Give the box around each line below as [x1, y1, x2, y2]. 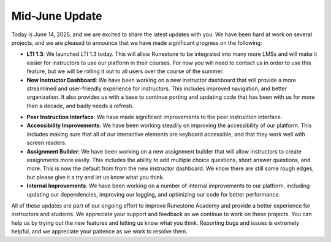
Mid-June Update [11, 9, 102, 23]
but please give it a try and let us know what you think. [26, 173, 165, 181]
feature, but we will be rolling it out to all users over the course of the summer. [26, 68, 224, 75]
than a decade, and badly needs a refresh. [26, 102, 134, 109]
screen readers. [26, 139, 67, 147]
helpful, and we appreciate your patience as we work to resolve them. [11, 228, 188, 235]
